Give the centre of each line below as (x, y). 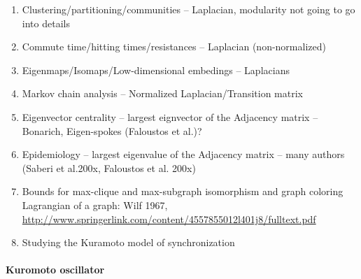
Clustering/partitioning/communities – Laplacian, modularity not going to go (189, 9)
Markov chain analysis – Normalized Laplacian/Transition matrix (162, 93)
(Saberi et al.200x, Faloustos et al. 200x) (109, 167)
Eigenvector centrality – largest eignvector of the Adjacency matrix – (170, 116)
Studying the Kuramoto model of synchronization (128, 242)
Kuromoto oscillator (55, 270)
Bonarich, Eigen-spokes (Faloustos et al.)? (112, 130)
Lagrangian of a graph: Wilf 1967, (95, 205)
